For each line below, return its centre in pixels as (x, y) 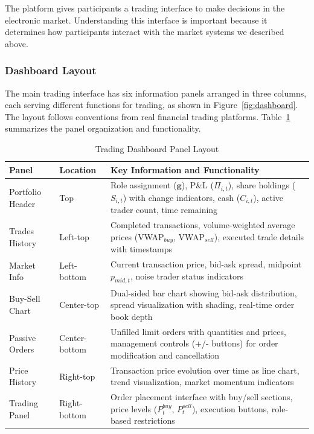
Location (78, 169)
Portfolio (25, 192)
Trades (21, 231)
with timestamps (142, 249)
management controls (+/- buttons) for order (194, 343)
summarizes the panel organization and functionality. (103, 128)
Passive (23, 337)
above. (17, 43)
